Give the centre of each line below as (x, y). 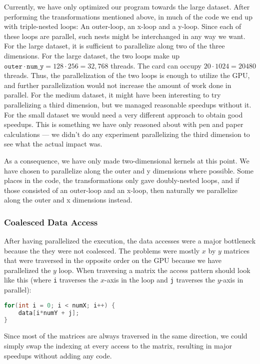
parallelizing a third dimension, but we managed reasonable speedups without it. (128, 104)
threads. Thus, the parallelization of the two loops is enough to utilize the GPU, (127, 75)
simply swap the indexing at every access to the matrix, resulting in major (118, 345)
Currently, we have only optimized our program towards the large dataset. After (127, 6)
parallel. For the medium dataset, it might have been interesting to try (112, 95)
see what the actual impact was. (53, 144)
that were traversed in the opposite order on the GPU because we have (113, 260)
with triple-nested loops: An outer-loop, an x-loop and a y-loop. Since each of (123, 26)
